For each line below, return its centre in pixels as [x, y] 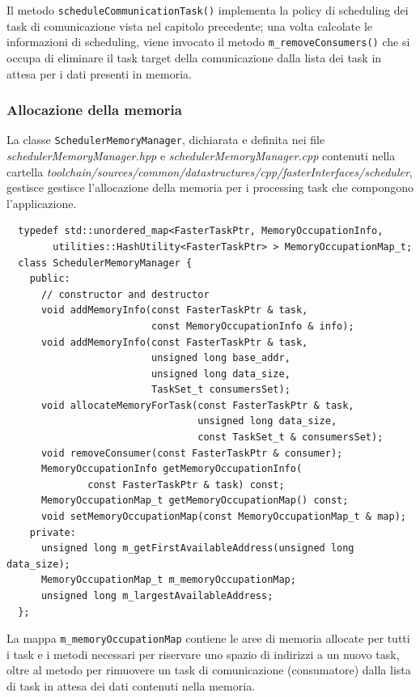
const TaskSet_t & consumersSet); [291, 438]
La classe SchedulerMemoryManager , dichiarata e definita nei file [166, 140]
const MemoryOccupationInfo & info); [252, 326]
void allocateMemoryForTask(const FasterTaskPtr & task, [197, 405]
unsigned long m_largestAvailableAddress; [157, 596]
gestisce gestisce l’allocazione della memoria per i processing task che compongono [210, 187]
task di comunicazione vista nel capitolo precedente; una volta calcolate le [190, 25]
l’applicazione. [42, 203]
